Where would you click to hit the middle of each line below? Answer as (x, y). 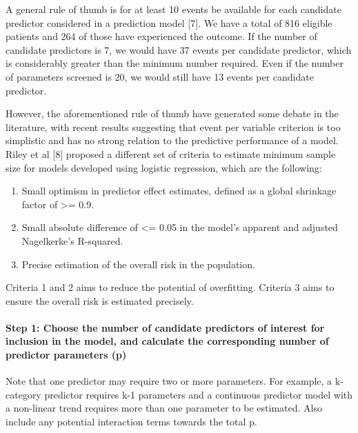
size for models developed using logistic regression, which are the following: (164, 167)
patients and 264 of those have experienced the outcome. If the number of (161, 36)
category (23, 394)
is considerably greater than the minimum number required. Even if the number (175, 63)
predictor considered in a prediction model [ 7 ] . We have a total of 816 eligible (169, 22)
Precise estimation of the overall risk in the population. (138, 264)
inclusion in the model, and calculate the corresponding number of (167, 341)
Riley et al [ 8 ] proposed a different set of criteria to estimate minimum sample (171, 153)
